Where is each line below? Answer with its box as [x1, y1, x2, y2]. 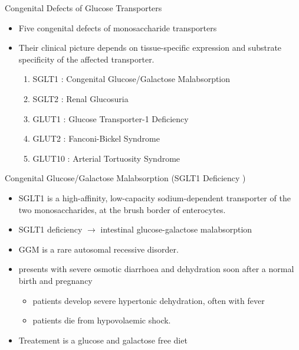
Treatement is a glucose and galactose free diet [18, 333, 188, 346]
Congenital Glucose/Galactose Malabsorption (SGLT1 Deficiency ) [5, 172, 246, 184]
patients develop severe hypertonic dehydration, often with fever [32, 294, 265, 306]
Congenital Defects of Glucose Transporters [5, 2, 162, 14]
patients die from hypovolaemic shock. [32, 314, 171, 326]
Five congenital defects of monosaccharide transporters [18, 21, 217, 34]
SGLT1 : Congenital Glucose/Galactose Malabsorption [32, 73, 231, 85]
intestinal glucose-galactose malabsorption [100, 223, 252, 235]
